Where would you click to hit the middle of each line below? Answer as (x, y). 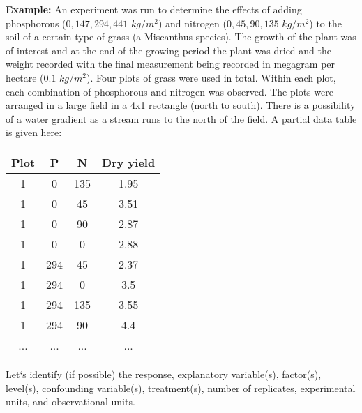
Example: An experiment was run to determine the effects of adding (154, 9)
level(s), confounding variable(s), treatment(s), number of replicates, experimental (181, 388)
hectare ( (25, 77)
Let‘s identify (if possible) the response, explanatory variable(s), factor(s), (164, 374)
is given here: (34, 132)
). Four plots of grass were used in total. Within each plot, (211, 77)
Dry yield (129, 162)
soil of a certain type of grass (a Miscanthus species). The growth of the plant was (181, 37)
